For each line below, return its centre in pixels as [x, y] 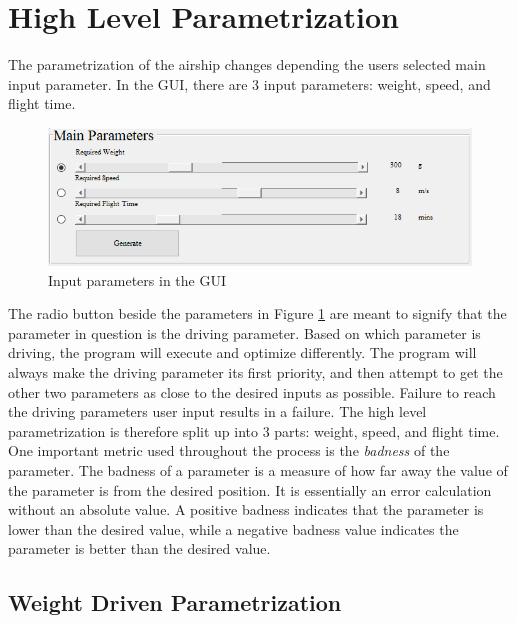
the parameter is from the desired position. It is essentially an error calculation [250, 489]
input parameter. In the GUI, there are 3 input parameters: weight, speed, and [249, 83]
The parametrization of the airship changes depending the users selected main [247, 64]
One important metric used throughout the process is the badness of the [229, 450]
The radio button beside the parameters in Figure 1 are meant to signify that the [257, 313]
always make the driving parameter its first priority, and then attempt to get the [255, 371]
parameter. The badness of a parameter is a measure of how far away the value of [258, 469]
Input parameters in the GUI [137, 279]
